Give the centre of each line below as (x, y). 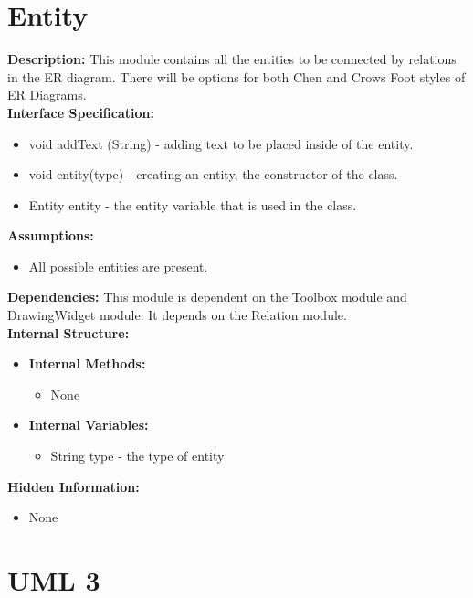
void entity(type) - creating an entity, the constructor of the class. (213, 174)
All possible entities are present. (118, 266)
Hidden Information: (74, 486)
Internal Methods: (87, 363)
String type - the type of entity (137, 456)
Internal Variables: (89, 425)
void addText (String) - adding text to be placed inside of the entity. (221, 143)
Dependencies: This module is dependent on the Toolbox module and (207, 297)
